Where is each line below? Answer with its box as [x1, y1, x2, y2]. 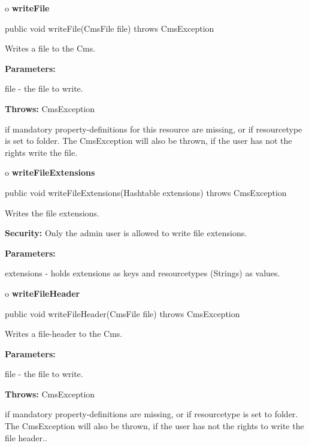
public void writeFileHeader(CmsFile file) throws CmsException [5, 307, 240, 320]
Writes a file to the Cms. [5, 42, 96, 55]
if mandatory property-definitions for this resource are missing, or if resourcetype [5, 122, 302, 135]
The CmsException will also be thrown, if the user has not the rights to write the [5, 420, 304, 432]
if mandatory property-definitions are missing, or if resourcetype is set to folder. [5, 408, 298, 420]
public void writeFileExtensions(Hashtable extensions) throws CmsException [5, 186, 287, 198]
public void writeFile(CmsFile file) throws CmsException [5, 22, 214, 34]
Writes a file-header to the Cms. [5, 327, 123, 340]
